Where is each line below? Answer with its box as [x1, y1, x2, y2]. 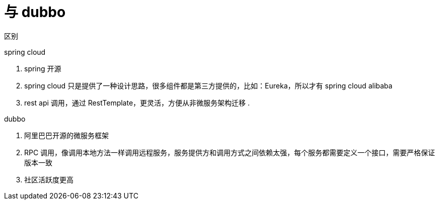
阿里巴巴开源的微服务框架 [24, 131, 109, 140]
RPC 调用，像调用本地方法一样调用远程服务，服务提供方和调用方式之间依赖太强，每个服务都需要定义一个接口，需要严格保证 [24, 148, 435, 157]
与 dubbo [4, 4, 66, 21]
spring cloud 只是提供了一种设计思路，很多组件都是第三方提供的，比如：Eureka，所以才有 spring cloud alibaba [24, 81, 393, 90]
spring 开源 [24, 64, 61, 73]
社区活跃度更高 [24, 175, 74, 184]
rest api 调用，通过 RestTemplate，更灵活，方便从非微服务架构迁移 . [24, 98, 250, 107]
